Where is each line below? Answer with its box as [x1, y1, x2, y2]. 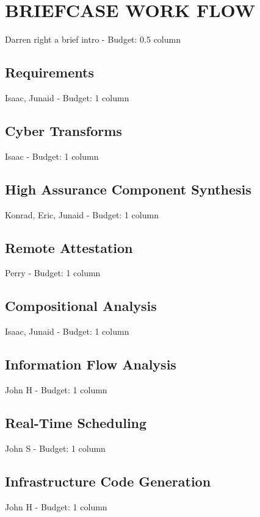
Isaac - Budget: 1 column [5, 149, 99, 162]
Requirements [5, 63, 94, 82]
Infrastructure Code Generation [5, 471, 211, 490]
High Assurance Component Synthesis [5, 179, 251, 198]
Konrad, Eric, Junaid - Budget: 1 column [5, 208, 159, 221]
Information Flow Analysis [5, 355, 176, 374]
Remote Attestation [5, 238, 133, 257]
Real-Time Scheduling [5, 413, 147, 432]
